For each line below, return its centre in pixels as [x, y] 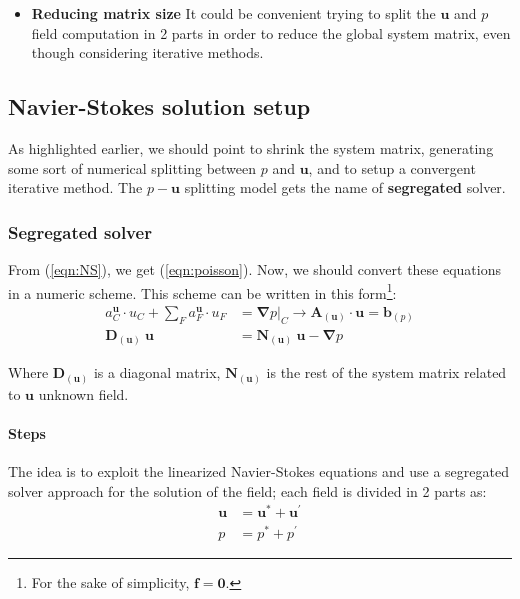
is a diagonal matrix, [157, 372]
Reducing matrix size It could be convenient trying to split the [233, 13]
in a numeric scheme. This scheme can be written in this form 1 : [202, 291]
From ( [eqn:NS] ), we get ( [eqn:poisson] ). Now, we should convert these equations [255, 268]
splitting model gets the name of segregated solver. [345, 187]
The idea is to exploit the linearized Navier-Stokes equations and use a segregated [258, 471]
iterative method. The [75, 187]
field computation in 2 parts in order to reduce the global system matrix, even [271, 32]
